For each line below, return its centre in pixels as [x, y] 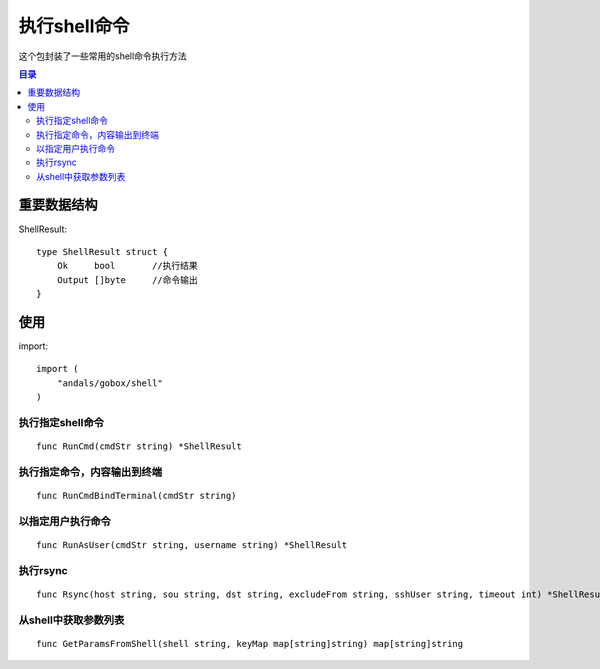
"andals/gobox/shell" [110, 383]
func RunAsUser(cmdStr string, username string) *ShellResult [192, 545]
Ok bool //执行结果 [127, 266]
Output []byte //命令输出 [127, 279]
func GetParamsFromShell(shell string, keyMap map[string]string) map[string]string [250, 643]
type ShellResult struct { [102, 251]
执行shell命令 [74, 26]
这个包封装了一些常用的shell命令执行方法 [102, 56]
